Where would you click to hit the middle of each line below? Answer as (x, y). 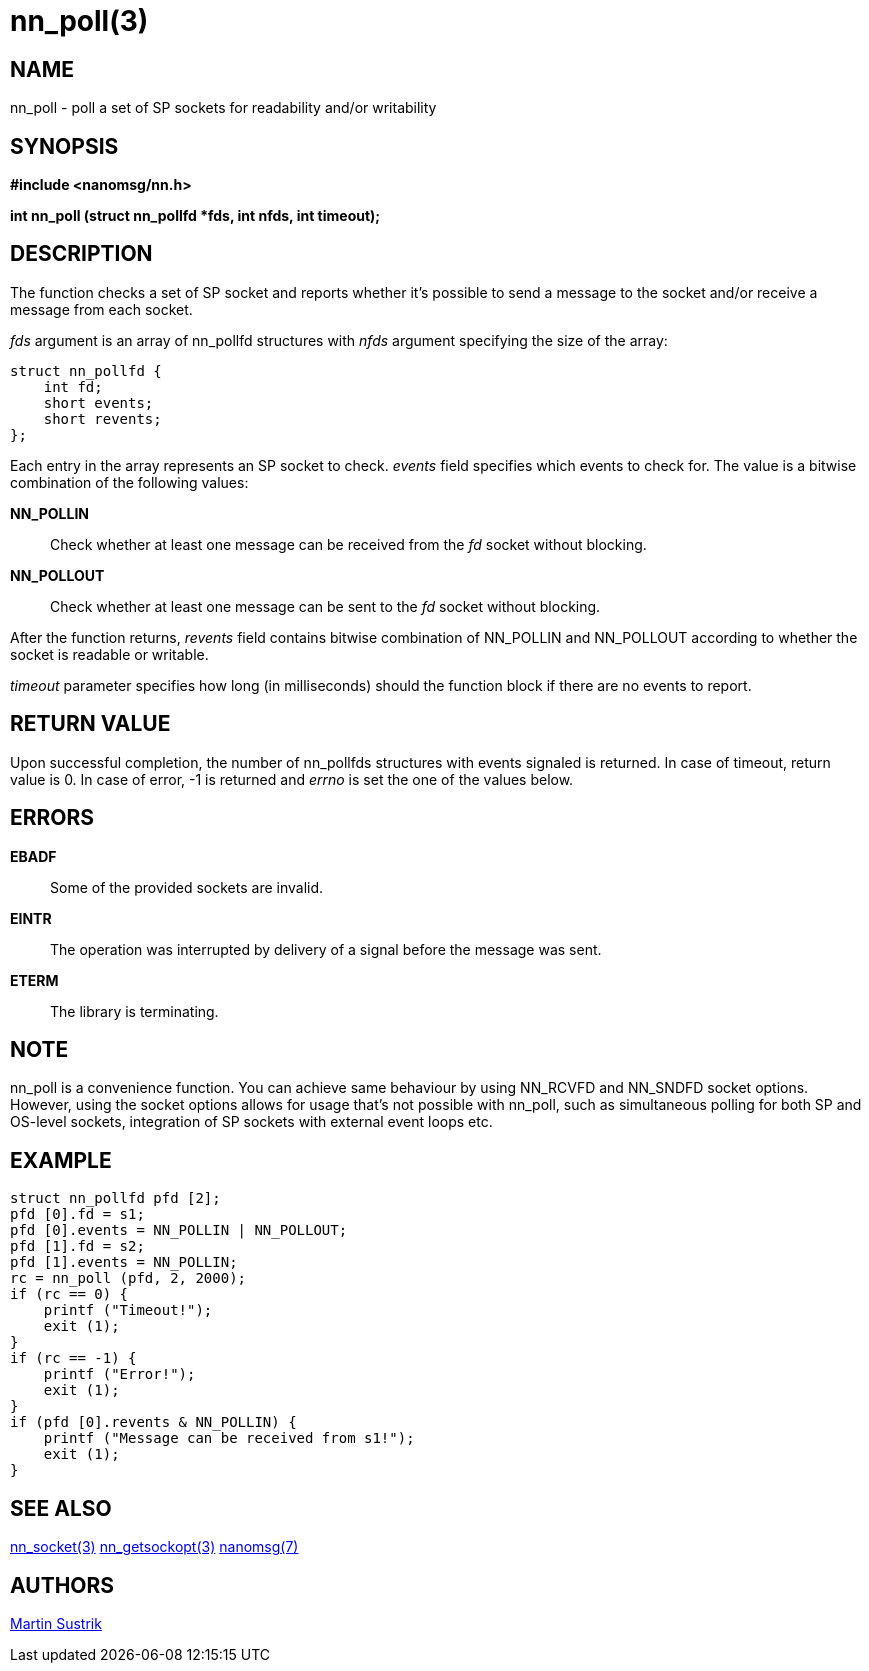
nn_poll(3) (79, 21)
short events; (98, 402)
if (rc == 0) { (69, 1294)
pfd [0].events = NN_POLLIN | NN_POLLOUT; (179, 1230)
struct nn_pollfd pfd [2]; (115, 1198)
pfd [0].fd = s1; (77, 1214)
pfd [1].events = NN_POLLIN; (124, 1262)
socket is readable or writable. (109, 654)
